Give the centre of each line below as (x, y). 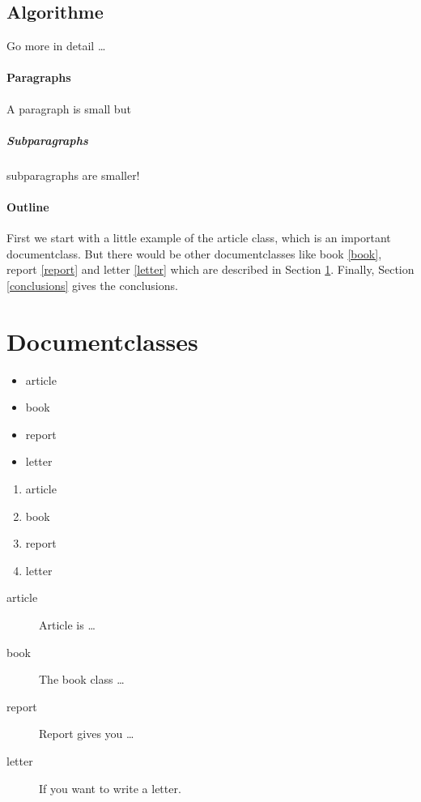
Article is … (67, 624)
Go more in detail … (56, 46)
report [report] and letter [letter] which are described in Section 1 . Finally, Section (210, 269)
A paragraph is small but (69, 108)
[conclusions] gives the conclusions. (92, 285)
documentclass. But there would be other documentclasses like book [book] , (194, 253)
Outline (28, 206)
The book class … (82, 679)
